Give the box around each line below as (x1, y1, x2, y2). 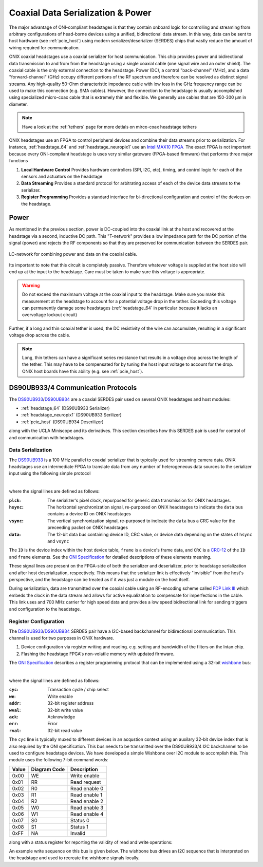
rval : (9, 727, 21, 733)
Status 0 (70, 817, 90, 824)
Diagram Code (31, 766, 65, 773)
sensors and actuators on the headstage (21, 173, 103, 179)
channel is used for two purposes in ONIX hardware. (9, 635, 114, 641)
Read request (70, 778, 101, 785)
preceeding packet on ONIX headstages (47, 525, 128, 530)
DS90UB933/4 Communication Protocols (9, 383, 137, 392)
